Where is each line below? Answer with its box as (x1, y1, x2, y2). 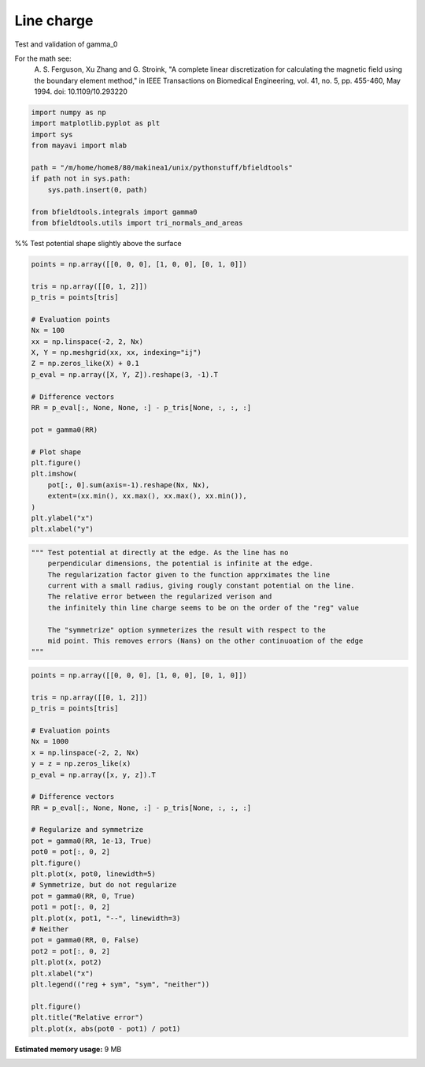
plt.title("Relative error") (31, 1013, 144, 1022)
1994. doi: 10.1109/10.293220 (34, 87, 128, 96)
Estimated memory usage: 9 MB (14, 1044, 122, 1054)
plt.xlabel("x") (31, 968, 94, 978)
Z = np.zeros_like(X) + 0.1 (31, 359, 139, 368)
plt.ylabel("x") (31, 513, 94, 522)
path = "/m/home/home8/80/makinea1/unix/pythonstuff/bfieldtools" (31, 163, 293, 173)
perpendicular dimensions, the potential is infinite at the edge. (47, 559, 314, 568)
